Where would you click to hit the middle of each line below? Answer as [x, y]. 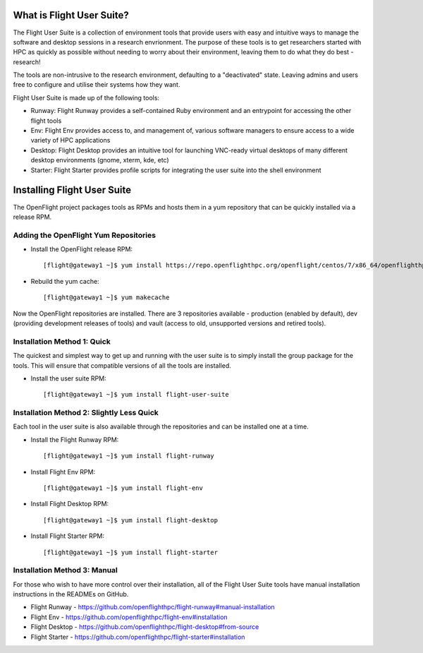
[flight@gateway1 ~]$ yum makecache [106, 298]
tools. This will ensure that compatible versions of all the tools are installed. [122, 365]
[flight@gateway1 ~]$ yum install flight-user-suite [136, 395]
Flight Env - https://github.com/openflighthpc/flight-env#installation [129, 617]
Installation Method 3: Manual [65, 570]
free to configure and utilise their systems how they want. [97, 85]
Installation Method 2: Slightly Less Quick [86, 413]
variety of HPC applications [70, 140]
